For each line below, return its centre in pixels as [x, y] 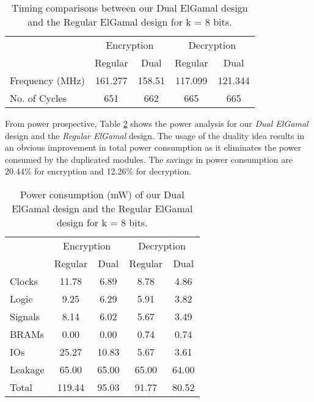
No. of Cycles [38, 98]
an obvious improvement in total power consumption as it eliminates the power [153, 147]
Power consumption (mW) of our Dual [102, 194]
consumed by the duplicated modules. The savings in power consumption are [149, 159]
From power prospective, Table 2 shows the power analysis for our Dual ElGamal [157, 123]
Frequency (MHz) [47, 80]
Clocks [24, 281]
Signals [25, 316]
